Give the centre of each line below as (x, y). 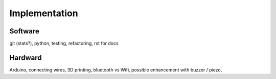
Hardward (26, 57)
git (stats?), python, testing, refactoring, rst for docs (64, 44)
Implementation (44, 13)
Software (24, 31)
